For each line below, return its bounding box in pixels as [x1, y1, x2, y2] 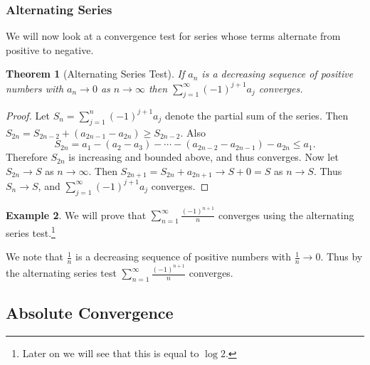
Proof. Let [6, 107, 50, 122]
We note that [6, 249, 63, 264]
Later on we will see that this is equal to [22, 346, 199, 361]
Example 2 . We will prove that [6, 207, 147, 222]
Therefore [6, 149, 48, 164]
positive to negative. [6, 42, 94, 57]
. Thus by [320, 249, 363, 264]
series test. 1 [6, 223, 55, 240]
